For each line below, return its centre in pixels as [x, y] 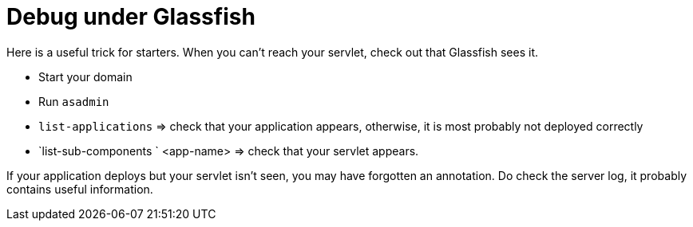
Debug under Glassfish [131, 17]
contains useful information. [80, 189]
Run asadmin [74, 101]
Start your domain [85, 76]
